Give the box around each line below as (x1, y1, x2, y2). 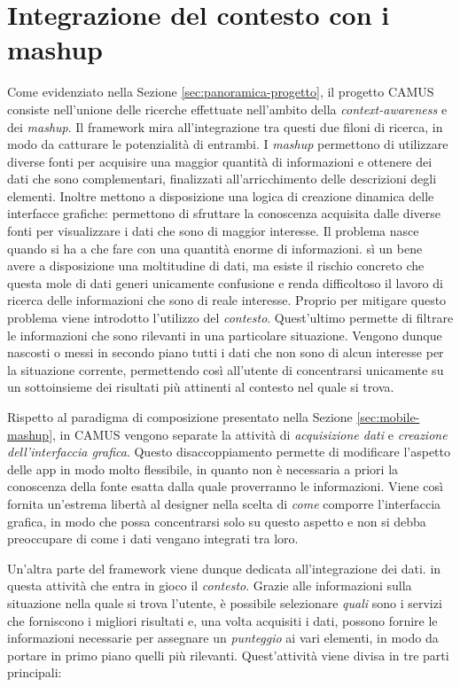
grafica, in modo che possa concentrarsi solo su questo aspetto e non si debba (7, 511, 426, 530)
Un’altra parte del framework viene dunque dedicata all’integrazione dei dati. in (7, 558, 441, 577)
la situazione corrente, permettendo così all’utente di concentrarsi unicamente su (7, 360, 444, 379)
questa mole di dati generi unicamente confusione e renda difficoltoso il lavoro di (7, 273, 443, 292)
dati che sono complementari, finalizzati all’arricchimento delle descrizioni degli (7, 169, 437, 188)
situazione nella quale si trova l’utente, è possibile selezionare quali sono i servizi (7, 593, 442, 612)
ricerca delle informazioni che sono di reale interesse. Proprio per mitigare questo (7, 291, 447, 309)
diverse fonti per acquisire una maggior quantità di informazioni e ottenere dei (7, 152, 433, 170)
